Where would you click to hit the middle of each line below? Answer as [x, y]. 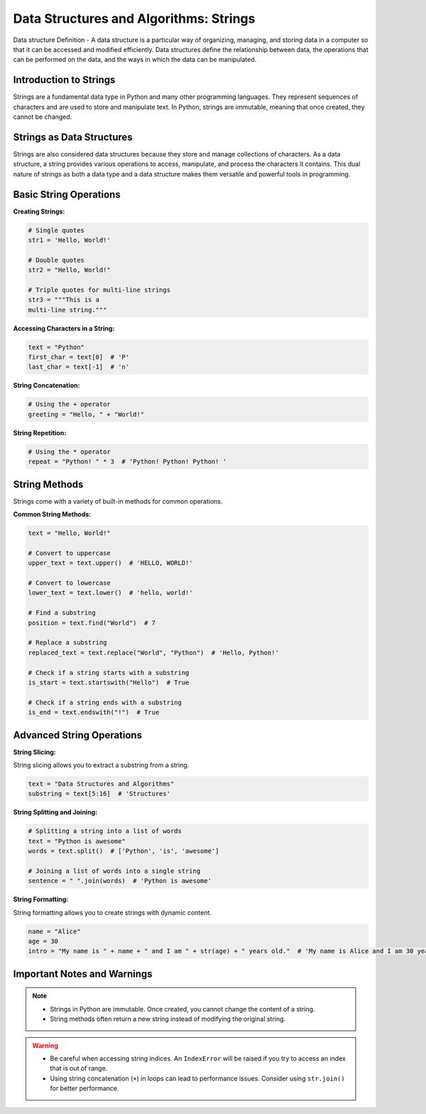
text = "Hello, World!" [70, 533]
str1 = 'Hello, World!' [70, 240]
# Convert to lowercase [70, 583]
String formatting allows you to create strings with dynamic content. [113, 912]
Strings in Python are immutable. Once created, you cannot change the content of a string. [182, 1009]
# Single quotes [56, 230]
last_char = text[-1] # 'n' [79, 367]
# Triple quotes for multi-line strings [99, 290]
